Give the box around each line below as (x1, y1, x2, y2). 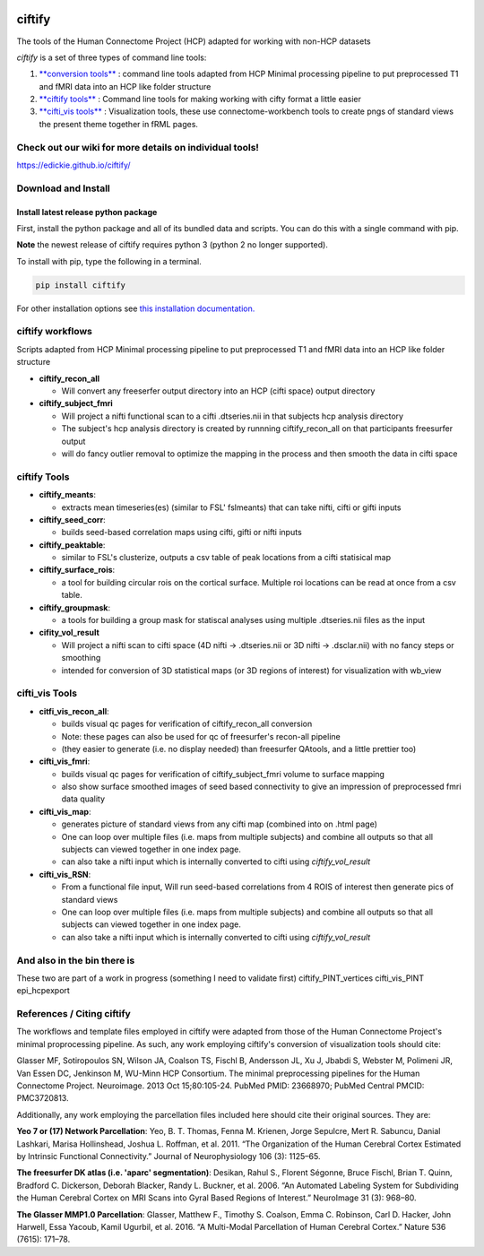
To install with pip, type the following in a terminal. (16, 256, 202, 266)
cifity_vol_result (39, 628, 100, 638)
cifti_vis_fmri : (39, 756, 91, 767)
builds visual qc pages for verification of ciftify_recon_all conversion (61, 718, 313, 730)
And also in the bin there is (16, 954, 135, 966)
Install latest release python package (16, 206, 158, 217)
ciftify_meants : (39, 489, 97, 500)
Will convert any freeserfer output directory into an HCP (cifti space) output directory (61, 385, 376, 396)
